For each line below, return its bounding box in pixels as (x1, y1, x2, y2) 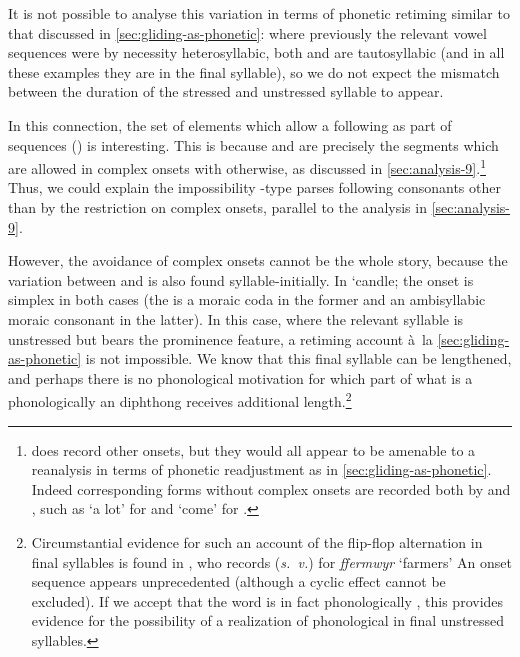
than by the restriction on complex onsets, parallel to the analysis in (8, 197, 427, 217)
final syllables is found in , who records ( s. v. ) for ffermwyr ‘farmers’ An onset (31, 551, 512, 572)
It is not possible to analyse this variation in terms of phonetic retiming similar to (8, 3, 510, 23)
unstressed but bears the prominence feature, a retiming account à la (8, 328, 433, 349)
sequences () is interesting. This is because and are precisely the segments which (8, 134, 499, 155)
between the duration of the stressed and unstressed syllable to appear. (8, 81, 444, 102)
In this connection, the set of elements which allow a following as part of (8, 114, 452, 135)
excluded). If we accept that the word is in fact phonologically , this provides (31, 590, 504, 611)
